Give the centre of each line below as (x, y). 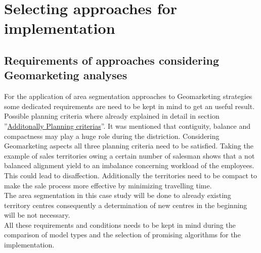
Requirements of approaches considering (112, 60)
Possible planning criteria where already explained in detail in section (112, 116)
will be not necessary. (37, 215)
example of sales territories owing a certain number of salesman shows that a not (129, 155)
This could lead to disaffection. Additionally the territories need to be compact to (131, 175)
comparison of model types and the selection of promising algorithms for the (122, 235)
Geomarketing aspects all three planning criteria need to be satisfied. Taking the (129, 146)
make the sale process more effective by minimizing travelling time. (108, 185)
